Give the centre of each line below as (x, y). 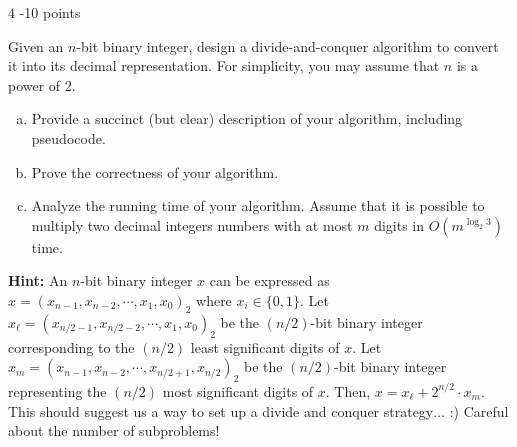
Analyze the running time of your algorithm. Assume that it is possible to (258, 205)
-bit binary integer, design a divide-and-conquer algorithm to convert (287, 45)
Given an (36, 45)
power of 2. (42, 84)
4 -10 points (44, 12)
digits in (399, 224)
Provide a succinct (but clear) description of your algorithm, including (247, 118)
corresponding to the (71, 346)
